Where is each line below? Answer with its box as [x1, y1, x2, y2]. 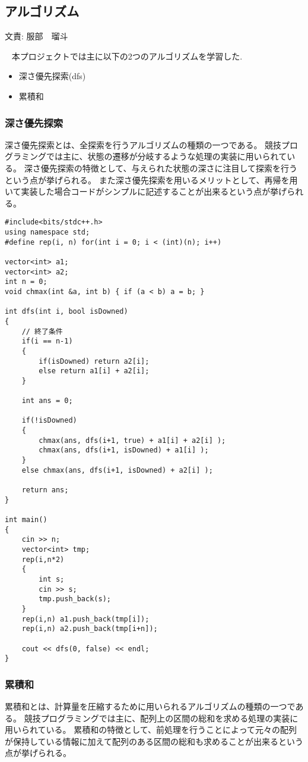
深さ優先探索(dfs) [18, 70, 86, 82]
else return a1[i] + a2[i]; [39, 367, 150, 376]
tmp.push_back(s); [39, 595, 111, 604]
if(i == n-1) [21, 337, 73, 346]
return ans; [21, 486, 69, 495]
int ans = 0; [21, 396, 73, 405]
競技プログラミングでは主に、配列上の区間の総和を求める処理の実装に [24, 711, 299, 724]
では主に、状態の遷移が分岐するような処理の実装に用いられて [46, 150, 287, 163]
